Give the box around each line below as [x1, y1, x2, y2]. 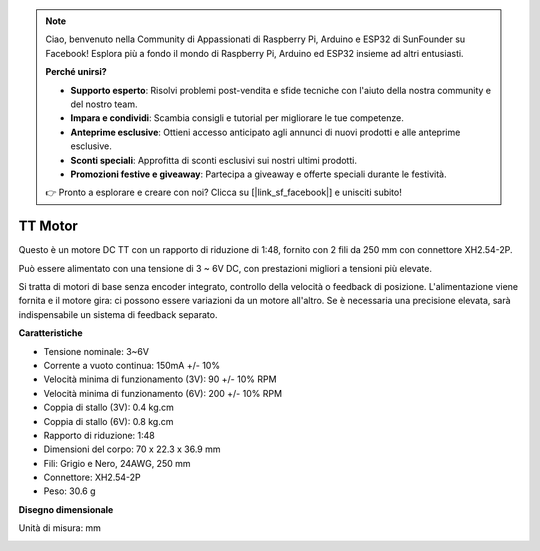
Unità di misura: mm [18, 522, 102, 534]
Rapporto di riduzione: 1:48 [43, 429, 155, 441]
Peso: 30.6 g [43, 485, 96, 497]
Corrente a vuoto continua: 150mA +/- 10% [43, 359, 220, 371]
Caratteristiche [18, 327, 84, 339]
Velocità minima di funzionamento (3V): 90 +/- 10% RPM [43, 373, 277, 385]
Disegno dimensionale [18, 503, 114, 515]
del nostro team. [70, 98, 138, 110]
